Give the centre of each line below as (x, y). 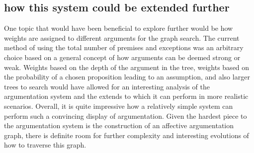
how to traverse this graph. (45, 145)
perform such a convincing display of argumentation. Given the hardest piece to (126, 115)
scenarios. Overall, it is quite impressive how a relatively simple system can (119, 106)
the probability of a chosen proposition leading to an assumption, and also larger (127, 77)
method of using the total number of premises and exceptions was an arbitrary (124, 47)
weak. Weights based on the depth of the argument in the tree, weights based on (127, 67)
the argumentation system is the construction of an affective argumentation (119, 125)
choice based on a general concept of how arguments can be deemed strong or (122, 57)
